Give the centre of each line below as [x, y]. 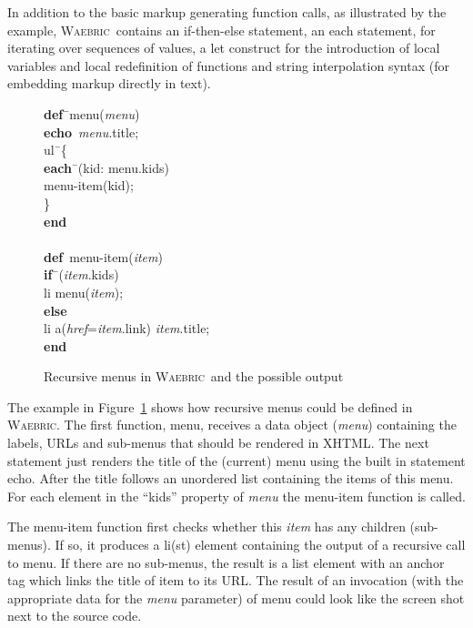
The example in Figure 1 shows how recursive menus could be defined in [210, 406]
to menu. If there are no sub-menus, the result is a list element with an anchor [226, 562]
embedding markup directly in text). [109, 83]
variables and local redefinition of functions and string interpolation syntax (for [228, 65]
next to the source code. [75, 616]
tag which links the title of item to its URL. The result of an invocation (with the [236, 580]
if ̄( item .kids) [81, 274]
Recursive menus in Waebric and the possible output [194, 376]
